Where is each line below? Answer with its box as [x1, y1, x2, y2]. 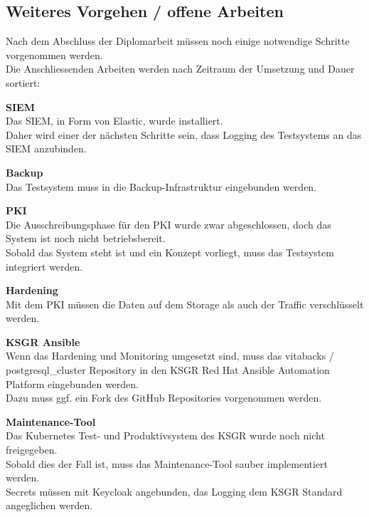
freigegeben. [6, 442, 58, 457]
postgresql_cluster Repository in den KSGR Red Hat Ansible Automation [6, 362, 330, 377]
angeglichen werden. [6, 498, 93, 513]
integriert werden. [6, 258, 83, 273]
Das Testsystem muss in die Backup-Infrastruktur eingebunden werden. [6, 179, 317, 194]
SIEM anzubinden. [6, 141, 87, 156]
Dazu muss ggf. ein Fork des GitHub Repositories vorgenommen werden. [6, 390, 322, 405]
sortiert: [6, 75, 41, 90]
